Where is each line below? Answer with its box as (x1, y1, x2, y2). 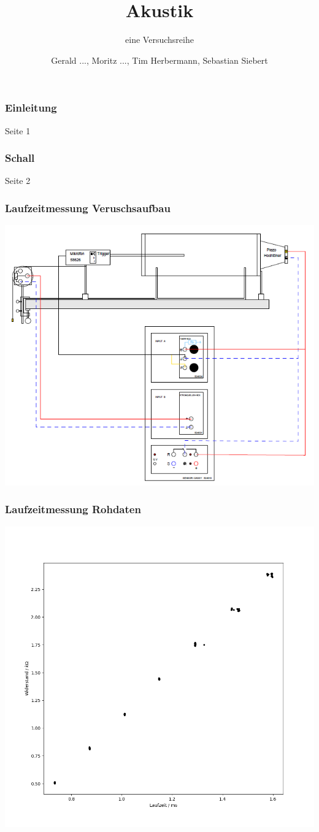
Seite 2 (5, 174, 31, 187)
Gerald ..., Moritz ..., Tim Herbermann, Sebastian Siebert (51, 53, 268, 66)
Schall (5, 150, 35, 166)
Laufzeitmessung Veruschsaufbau (5, 200, 171, 215)
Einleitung (5, 100, 57, 115)
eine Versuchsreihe (125, 33, 194, 46)
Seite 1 (5, 124, 31, 137)
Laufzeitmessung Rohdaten (5, 502, 141, 517)
